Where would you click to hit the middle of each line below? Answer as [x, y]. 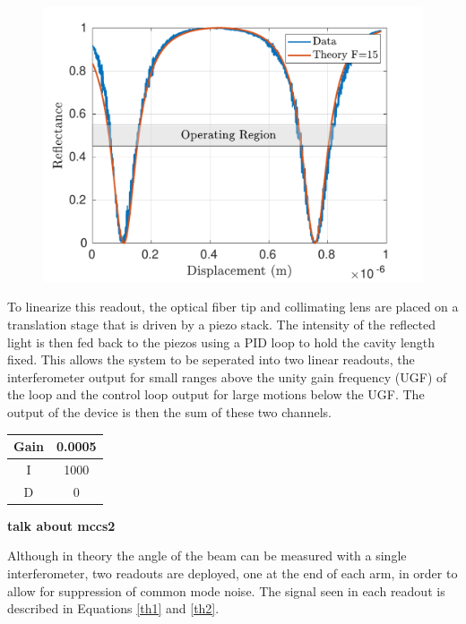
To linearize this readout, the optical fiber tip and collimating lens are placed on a [233, 307]
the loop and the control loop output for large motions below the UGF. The [216, 394]
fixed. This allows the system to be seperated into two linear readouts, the [211, 359]
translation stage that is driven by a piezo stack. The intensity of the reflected [222, 324]
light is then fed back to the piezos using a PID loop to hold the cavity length [221, 342]
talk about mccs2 [61, 525]
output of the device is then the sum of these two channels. [169, 411]
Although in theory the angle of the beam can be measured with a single [207, 556]
